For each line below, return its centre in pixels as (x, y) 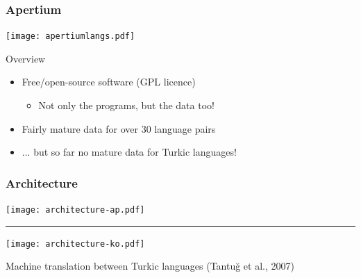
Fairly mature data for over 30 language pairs (119, 128)
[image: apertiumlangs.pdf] (70, 36)
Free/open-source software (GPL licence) (109, 82)
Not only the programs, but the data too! (126, 105)
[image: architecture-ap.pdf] (75, 210)
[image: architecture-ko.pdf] (75, 244)
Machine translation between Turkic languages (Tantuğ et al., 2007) (150, 266)
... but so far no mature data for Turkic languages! (129, 152)
